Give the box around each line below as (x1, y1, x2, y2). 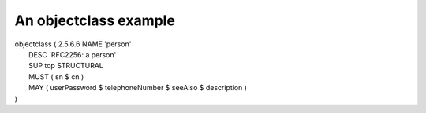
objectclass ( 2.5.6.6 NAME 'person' (14, 39, 132, 49)
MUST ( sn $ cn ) (28, 71, 84, 82)
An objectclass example (14, 12, 175, 29)
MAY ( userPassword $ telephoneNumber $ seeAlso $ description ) (28, 83, 248, 93)
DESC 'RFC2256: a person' (28, 49, 117, 59)
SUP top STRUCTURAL (28, 61, 104, 71)
